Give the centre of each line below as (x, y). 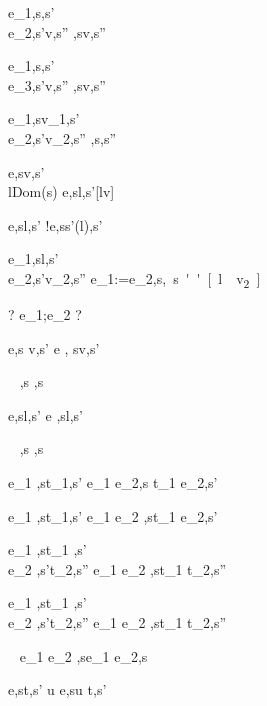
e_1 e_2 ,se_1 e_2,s (83, 655)
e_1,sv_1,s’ (44, 118)
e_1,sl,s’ (33, 258)
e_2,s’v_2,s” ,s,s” (62, 137)
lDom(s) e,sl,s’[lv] (61, 191)
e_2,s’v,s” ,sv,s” (57, 31)
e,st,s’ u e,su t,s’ (57, 689)
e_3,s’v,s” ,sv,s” (57, 84)
